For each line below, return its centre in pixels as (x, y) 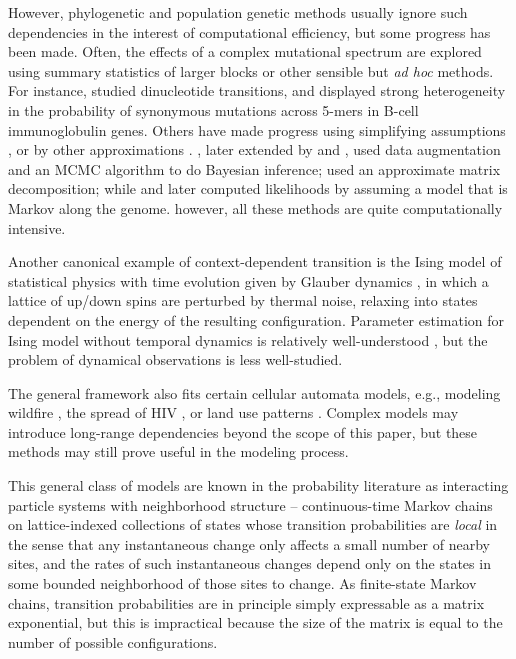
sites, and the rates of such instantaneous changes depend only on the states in (249, 563)
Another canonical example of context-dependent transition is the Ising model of (255, 261)
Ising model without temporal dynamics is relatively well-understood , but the (248, 339)
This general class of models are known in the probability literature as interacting (258, 485)
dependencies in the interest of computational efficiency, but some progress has (249, 31)
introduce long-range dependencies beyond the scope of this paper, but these (243, 431)
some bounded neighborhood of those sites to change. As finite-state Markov (242, 583)
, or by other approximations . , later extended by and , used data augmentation (254, 149)
